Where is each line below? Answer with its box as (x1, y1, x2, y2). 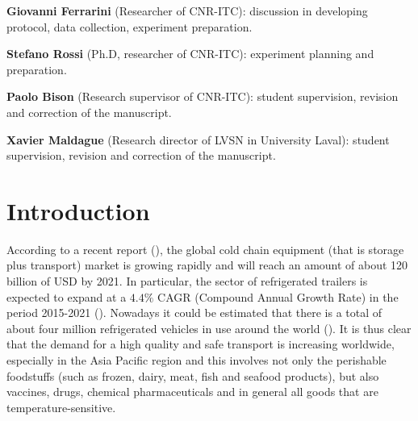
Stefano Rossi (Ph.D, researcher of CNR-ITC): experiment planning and (6, 45, 374, 62)
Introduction (6, 194, 150, 227)
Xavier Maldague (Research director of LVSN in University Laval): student (6, 131, 390, 148)
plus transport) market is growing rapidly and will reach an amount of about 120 (6, 256, 408, 273)
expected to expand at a (6, 288, 127, 305)
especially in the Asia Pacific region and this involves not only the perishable (6, 352, 387, 369)
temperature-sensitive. (6, 398, 116, 415)
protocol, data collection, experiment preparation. (6, 18, 253, 35)
